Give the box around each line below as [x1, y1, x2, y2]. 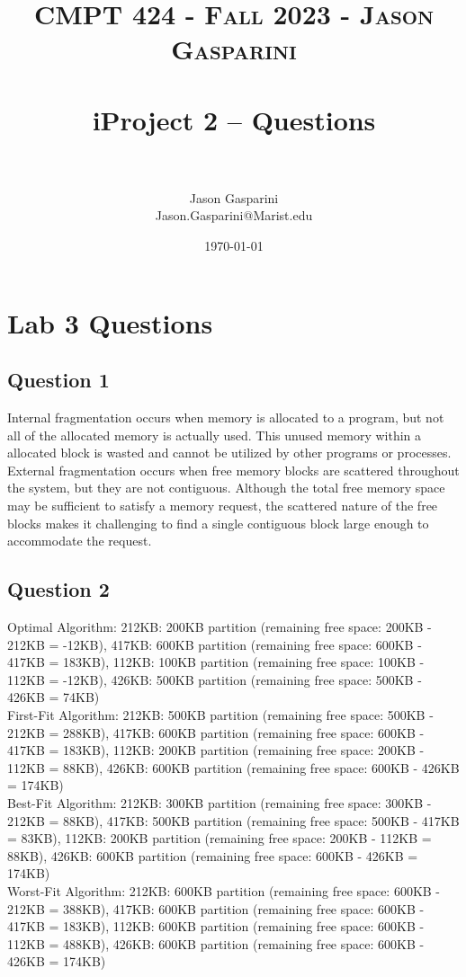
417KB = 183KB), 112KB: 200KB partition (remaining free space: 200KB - [7, 741, 425, 759]
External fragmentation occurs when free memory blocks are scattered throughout [7, 460, 460, 479]
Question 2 [7, 575, 110, 603]
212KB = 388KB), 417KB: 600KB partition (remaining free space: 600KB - [7, 899, 425, 918]
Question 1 [7, 366, 110, 394]
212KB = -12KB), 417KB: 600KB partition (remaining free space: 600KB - [7, 635, 422, 653]
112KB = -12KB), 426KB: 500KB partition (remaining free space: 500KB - [7, 670, 422, 688]
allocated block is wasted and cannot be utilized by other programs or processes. [7, 443, 452, 462]
